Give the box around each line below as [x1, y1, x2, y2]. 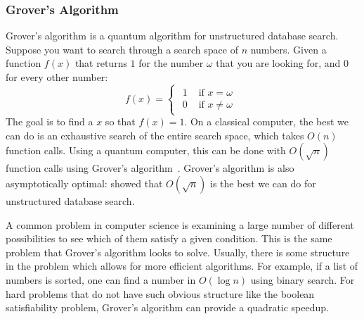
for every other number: [6, 70, 108, 84]
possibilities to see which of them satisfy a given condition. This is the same [6, 231, 332, 246]
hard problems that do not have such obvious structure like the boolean [6, 286, 315, 301]
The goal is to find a [6, 114, 93, 129]
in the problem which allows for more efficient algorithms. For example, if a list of [6, 258, 358, 273]
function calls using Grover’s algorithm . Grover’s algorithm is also [6, 161, 294, 175]
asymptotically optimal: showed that [6, 175, 163, 190]
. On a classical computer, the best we [184, 114, 349, 129]
